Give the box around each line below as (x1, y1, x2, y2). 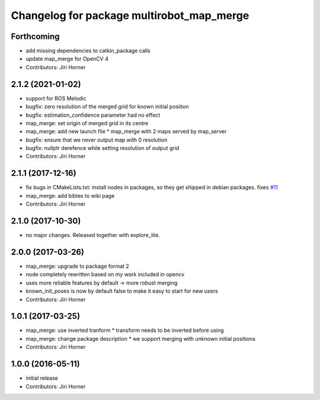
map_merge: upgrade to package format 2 (25, 263, 130, 270)
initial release (25, 375, 59, 382)
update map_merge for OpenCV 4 (25, 55, 109, 62)
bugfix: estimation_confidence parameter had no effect (25, 111, 161, 119)
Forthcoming (11, 31, 60, 41)
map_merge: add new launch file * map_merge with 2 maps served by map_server (25, 128, 227, 135)
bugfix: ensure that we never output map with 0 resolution (25, 136, 168, 143)
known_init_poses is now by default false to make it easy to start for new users (25, 287, 219, 295)
